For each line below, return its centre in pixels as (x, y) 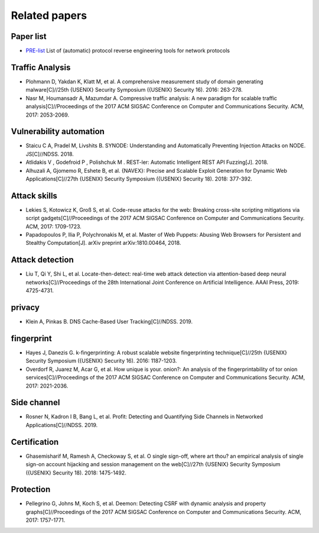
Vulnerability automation (58, 132)
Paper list (29, 36)
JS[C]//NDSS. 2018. (50, 154)
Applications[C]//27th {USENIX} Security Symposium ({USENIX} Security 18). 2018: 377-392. (139, 179)
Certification (35, 442)
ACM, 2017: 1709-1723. (54, 226)
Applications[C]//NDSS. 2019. (62, 425)
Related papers (49, 15)
